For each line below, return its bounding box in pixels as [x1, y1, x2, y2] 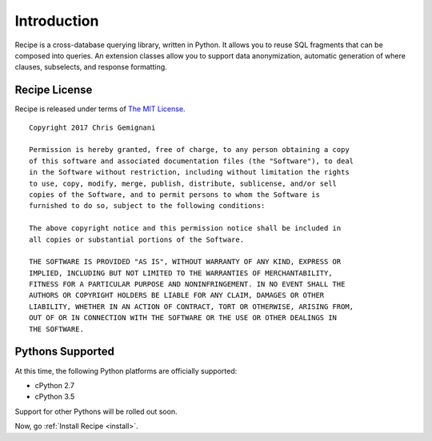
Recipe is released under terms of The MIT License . [14, 104, 186, 114]
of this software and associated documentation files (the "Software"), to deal [29, 156, 354, 166]
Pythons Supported [14, 345, 115, 359]
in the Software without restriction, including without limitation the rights [29, 168, 350, 177]
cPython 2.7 [34, 380, 75, 390]
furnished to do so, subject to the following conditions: [29, 201, 266, 210]
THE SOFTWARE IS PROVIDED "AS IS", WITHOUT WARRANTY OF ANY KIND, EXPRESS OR [29, 257, 342, 267]
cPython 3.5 [34, 392, 75, 402]
